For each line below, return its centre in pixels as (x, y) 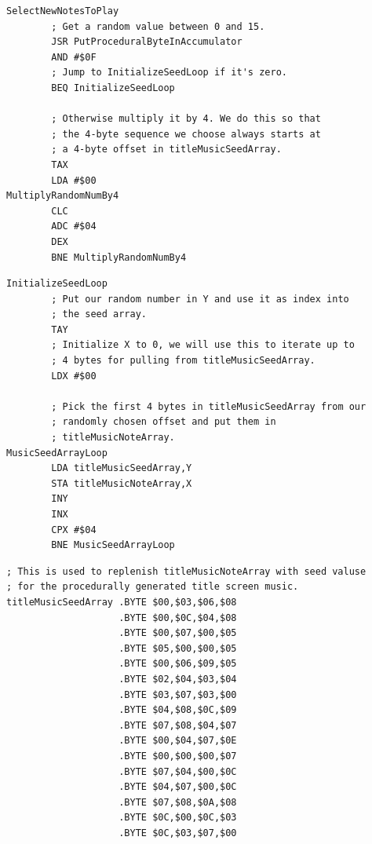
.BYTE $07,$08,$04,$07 (178, 725)
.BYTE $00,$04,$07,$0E (178, 741)
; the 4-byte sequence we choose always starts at (186, 134)
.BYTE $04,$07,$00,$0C (178, 787)
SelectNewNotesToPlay (63, 11)
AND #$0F (74, 57)
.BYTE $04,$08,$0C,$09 (178, 710)
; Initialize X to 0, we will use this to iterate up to (203, 345)
